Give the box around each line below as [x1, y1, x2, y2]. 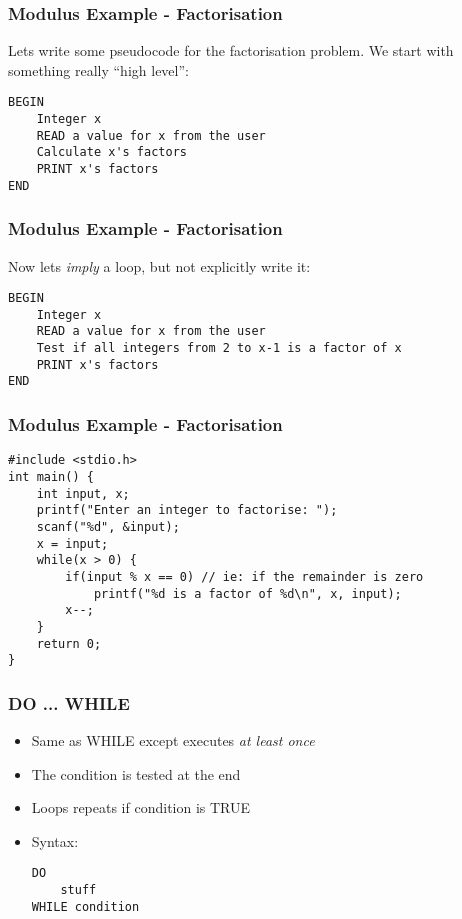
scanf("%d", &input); [36, 519, 180, 534]
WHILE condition [31, 899, 140, 914]
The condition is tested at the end [31, 763, 241, 784]
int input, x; [36, 486, 130, 501]
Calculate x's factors [36, 145, 187, 160]
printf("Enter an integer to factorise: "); [36, 503, 338, 518]
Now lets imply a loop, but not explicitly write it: [8, 255, 311, 276]
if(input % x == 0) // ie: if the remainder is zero [65, 569, 424, 584]
